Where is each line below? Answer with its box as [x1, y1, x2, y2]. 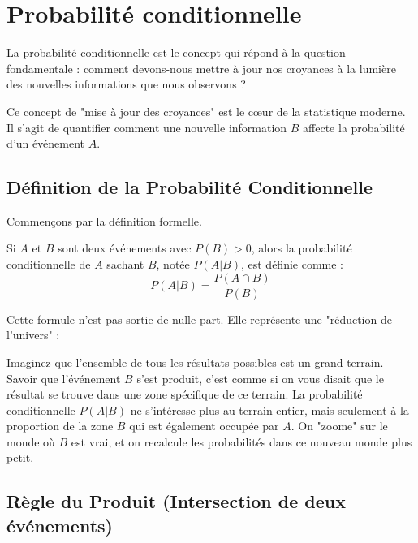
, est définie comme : [240, 256, 344, 273]
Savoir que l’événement [6, 369, 121, 386]
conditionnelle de [6, 256, 91, 273]
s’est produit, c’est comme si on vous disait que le [136, 369, 384, 386]
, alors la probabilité [251, 239, 352, 256]
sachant [106, 256, 144, 273]
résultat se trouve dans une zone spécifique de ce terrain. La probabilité [6, 386, 363, 403]
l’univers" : [6, 326, 60, 343]
